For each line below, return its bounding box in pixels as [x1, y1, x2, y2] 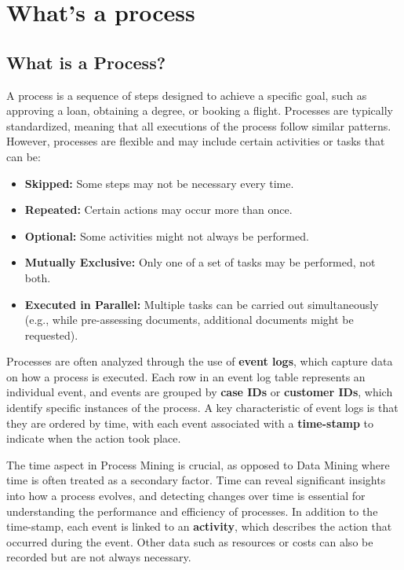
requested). [24, 326, 78, 343]
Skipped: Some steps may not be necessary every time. [24, 175, 294, 191]
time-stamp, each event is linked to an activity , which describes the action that [6, 518, 392, 535]
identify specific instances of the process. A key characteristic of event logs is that [6, 399, 399, 416]
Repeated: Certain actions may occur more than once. [24, 201, 293, 218]
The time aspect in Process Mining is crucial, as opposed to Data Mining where [6, 456, 390, 473]
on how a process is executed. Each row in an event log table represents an [6, 368, 366, 384]
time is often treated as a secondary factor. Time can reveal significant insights [6, 472, 386, 488]
